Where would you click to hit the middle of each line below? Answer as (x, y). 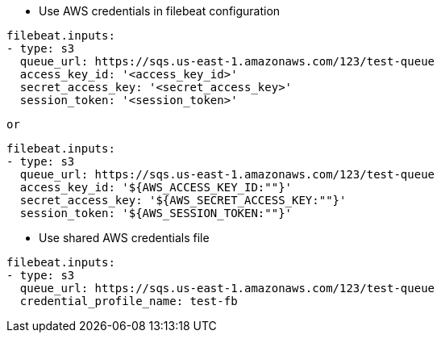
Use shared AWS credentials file (124, 238)
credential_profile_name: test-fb (129, 301)
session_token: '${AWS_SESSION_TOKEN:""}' (156, 213)
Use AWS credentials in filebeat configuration (160, 11)
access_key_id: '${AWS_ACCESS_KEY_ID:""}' (156, 187)
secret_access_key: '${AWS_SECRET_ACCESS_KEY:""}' (183, 200)
